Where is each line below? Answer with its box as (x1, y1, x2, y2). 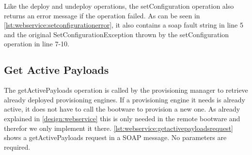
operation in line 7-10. (4, 39, 70, 49)
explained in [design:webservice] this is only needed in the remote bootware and (4, 113, 240, 123)
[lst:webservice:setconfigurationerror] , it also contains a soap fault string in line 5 (4, 20, 243, 30)
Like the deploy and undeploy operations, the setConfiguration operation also (4, 1, 234, 11)
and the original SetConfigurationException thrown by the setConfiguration (4, 29, 229, 39)
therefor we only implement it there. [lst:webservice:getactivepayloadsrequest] (4, 123, 233, 133)
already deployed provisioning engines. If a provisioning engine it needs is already (4, 94, 245, 104)
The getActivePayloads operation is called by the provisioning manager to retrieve (4, 85, 248, 95)
